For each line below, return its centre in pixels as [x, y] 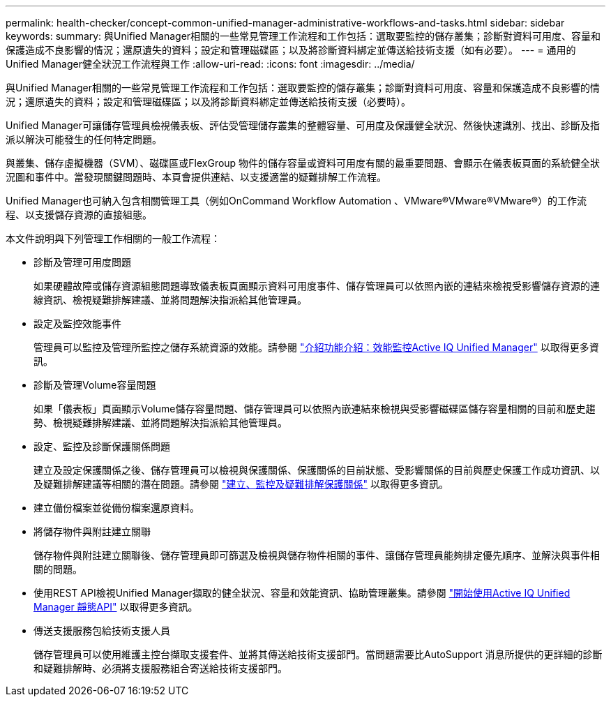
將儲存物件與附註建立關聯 [92, 531]
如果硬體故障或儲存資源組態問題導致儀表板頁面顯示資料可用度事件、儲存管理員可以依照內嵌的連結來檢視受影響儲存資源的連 [317, 286]
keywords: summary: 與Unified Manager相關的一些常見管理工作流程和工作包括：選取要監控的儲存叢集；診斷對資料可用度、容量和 [303, 36]
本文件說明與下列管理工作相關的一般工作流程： [113, 238]
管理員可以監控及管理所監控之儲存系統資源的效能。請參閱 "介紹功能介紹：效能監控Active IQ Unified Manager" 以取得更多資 [316, 347]
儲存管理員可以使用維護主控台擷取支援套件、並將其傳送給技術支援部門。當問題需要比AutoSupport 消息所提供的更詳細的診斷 [318, 654]
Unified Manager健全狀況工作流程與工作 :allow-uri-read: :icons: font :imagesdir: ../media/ [210, 64]
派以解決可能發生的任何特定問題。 [84, 139]
